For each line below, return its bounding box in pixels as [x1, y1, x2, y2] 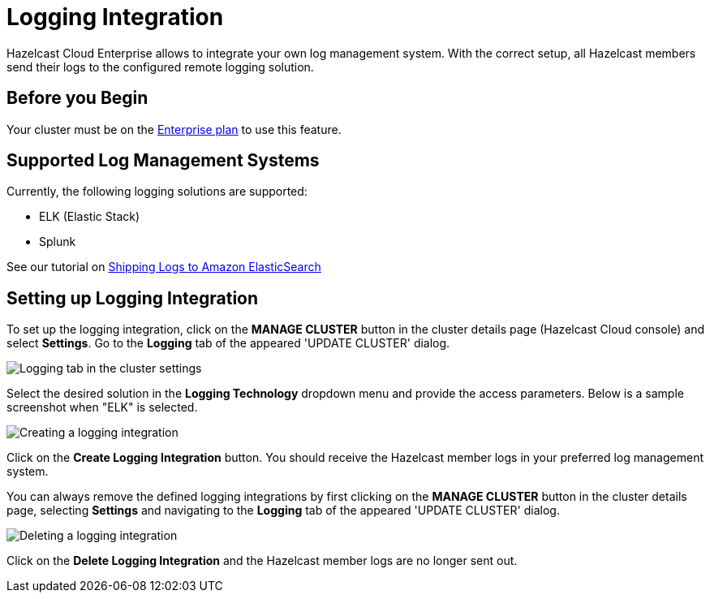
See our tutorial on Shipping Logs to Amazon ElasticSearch [6, 260, 321, 274]
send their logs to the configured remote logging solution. [6, 59, 314, 74]
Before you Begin [6, 88, 148, 109]
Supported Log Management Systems [6, 150, 320, 171]
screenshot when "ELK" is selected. [6, 400, 198, 415]
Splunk [39, 235, 76, 249]
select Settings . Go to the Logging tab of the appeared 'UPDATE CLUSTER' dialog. [6, 336, 450, 351]
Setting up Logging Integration [6, 287, 259, 308]
